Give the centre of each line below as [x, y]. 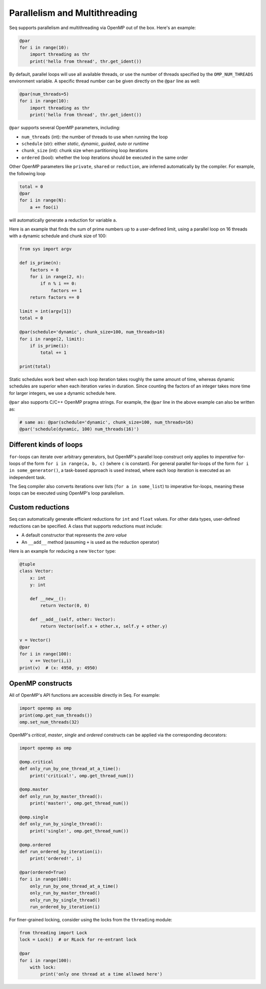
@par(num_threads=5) [44, 94]
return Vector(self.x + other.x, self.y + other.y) [104, 626]
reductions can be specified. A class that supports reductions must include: [86, 526]
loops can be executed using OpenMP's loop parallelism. [67, 493]
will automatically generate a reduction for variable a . [63, 220]
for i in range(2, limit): [52, 339]
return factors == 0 [55, 298]
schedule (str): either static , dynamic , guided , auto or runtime [85, 144]
